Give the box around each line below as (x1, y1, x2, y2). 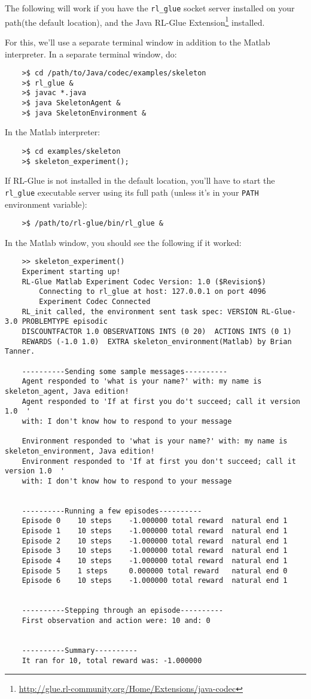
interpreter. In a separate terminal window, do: (5, 47, 177, 60)
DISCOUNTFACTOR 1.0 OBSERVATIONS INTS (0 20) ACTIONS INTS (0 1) (22, 327, 292, 336)
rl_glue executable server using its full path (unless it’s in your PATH (5, 186, 259, 198)
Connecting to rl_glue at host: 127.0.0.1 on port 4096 (39, 287, 266, 296)
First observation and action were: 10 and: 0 (22, 616, 211, 625)
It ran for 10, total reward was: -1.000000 (22, 656, 202, 665)
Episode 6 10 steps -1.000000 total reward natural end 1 (22, 576, 288, 585)
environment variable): (5, 197, 87, 210)
